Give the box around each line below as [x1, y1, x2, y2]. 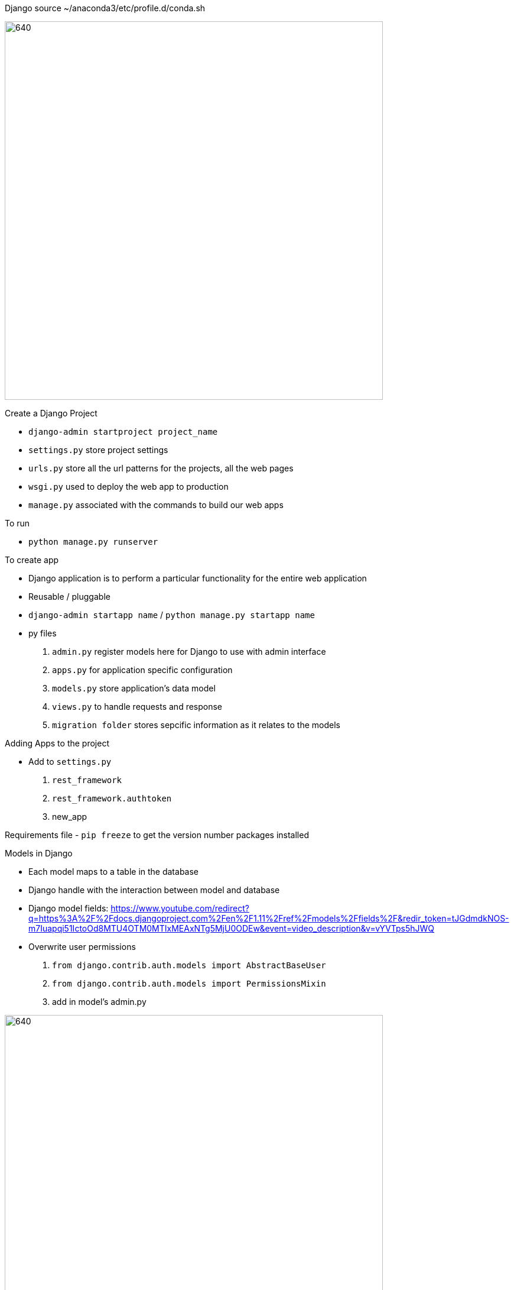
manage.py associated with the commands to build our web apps [28, 500, 284, 510]
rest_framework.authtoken [52, 794, 172, 803]
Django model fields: [28, 903, 109, 913]
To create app [5, 555, 59, 565]
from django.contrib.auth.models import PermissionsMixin [52, 979, 326, 988]
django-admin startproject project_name [28, 427, 218, 437]
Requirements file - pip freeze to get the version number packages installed [5, 830, 309, 840]
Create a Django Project [5, 408, 97, 418]
